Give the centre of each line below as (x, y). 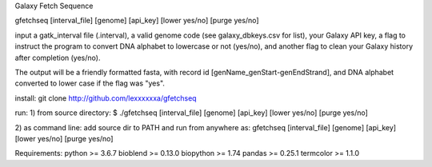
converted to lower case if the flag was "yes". (90, 83)
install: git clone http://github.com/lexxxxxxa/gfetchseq (106, 98)
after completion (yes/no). (58, 58)
